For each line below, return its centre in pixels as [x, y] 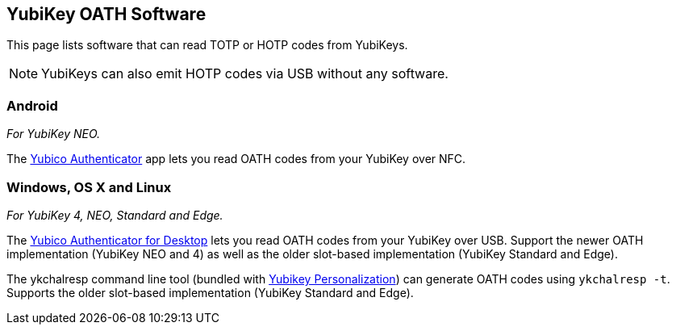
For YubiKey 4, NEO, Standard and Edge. [115, 215]
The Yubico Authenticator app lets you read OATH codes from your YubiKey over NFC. [236, 159]
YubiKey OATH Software [106, 14]
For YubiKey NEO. [54, 134]
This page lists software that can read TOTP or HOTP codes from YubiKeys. [207, 45]
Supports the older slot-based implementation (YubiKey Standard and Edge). [210, 292]
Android [32, 105]
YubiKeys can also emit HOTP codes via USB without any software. [245, 74]
